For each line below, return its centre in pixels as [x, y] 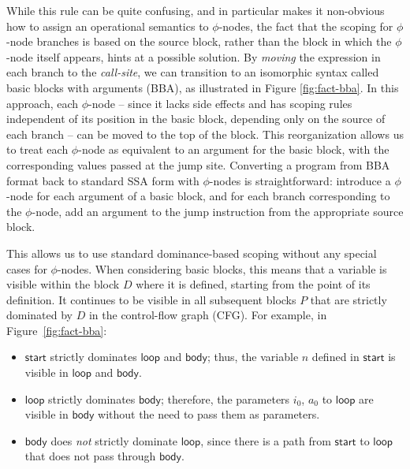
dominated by [40, 315]
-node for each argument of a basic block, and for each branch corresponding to [198, 196]
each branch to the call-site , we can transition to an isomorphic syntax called [193, 72]
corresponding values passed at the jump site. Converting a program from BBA [198, 164]
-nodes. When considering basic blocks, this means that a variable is [222, 268]
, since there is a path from [266, 440]
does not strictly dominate [114, 440]
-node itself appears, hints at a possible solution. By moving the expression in [194, 56]
